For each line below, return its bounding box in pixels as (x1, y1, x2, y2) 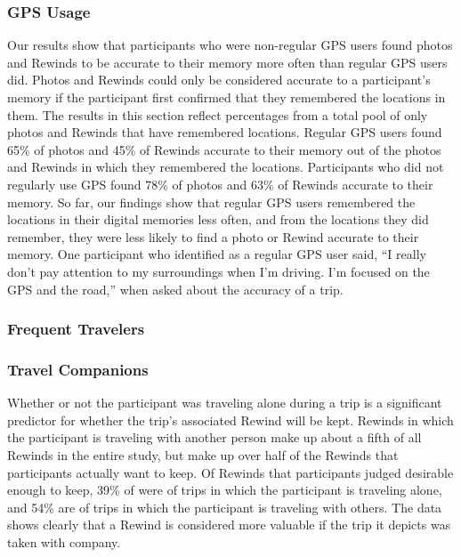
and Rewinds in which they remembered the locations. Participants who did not (7, 157, 444, 176)
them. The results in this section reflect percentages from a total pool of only (7, 105, 428, 124)
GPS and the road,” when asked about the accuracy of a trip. (7, 279, 344, 298)
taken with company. (7, 532, 121, 551)
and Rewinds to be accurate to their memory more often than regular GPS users (7, 52, 448, 71)
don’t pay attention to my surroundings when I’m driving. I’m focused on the (7, 262, 430, 280)
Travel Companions (7, 358, 149, 380)
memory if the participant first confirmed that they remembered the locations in (7, 88, 446, 106)
